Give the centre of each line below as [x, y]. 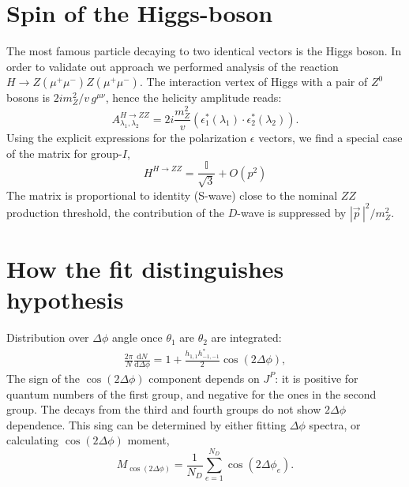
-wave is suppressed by [292, 212]
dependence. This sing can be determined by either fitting [146, 424]
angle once [137, 337]
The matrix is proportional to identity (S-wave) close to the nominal [172, 195]
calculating [33, 440]
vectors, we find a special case [330, 138]
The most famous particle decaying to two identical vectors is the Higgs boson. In [204, 51]
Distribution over [48, 337]
